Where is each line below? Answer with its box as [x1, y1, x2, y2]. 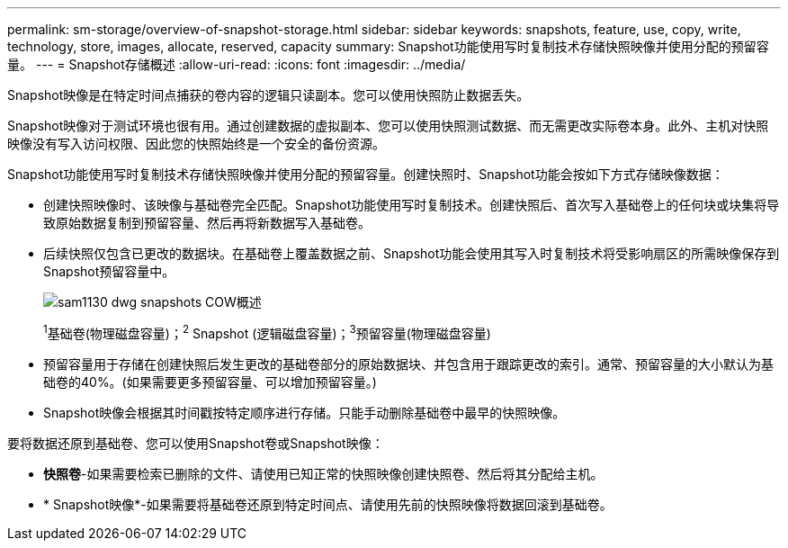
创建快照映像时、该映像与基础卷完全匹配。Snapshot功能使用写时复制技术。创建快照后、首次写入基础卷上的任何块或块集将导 [43, 197, 780, 212]
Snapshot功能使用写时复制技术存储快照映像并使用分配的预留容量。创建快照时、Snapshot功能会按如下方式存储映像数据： [7, 166, 724, 182]
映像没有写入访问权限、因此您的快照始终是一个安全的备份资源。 [7, 136, 385, 151]
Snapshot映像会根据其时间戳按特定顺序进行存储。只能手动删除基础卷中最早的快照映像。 [43, 404, 566, 420]
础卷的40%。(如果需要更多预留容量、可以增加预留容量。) [43, 373, 377, 390]
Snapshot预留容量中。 [43, 264, 175, 279]
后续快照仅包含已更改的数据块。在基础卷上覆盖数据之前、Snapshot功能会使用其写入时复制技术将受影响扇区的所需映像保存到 [43, 246, 780, 261]
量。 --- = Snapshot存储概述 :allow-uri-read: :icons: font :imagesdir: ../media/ [7, 57, 466, 72]
